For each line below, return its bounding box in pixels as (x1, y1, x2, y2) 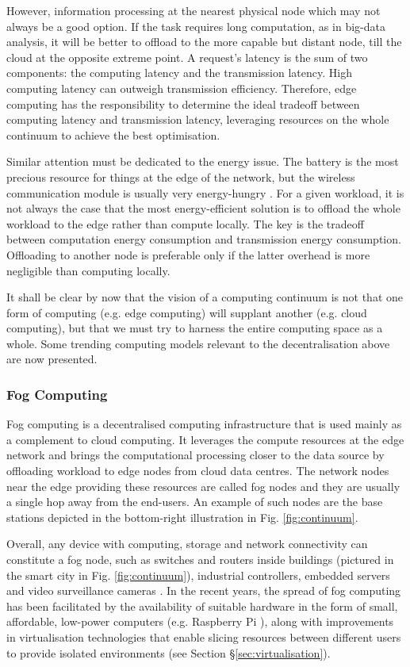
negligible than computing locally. (6, 262, 171, 278)
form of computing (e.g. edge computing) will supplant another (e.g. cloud (6, 304, 367, 320)
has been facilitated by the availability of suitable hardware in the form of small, (6, 597, 398, 614)
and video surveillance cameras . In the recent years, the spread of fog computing (6, 582, 401, 599)
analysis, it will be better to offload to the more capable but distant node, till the (6, 33, 402, 50)
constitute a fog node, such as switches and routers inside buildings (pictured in (6, 551, 394, 568)
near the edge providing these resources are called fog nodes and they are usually (6, 477, 400, 494)
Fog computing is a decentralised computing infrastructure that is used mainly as (6, 416, 402, 432)
